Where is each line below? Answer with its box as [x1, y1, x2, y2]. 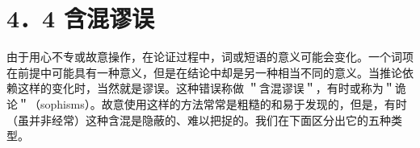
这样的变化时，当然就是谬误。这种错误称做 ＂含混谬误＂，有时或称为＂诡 [17, 80, 406, 97]
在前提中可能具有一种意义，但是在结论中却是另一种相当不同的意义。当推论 [6, 64, 402, 80]
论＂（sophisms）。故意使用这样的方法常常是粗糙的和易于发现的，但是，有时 [6, 95, 407, 112]
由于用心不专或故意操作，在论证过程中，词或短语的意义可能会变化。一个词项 [6, 48, 414, 65]
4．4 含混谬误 [6, 2, 154, 35]
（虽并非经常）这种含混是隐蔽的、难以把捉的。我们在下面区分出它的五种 [6, 111, 391, 128]
